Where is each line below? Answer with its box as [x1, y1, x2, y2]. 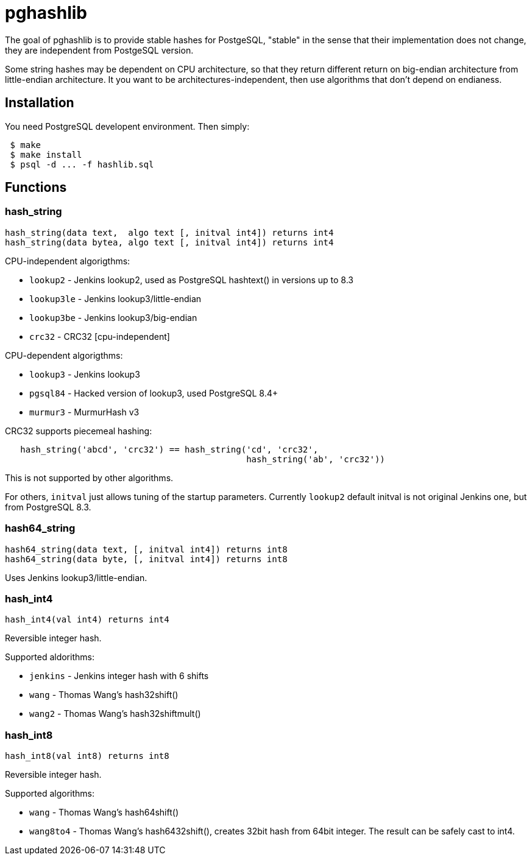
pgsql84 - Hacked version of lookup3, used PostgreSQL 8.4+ [29, 387, 278, 398]
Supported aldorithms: [5, 652, 94, 663]
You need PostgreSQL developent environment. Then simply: [5, 121, 250, 132]
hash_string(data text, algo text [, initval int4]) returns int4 [5, 227, 334, 238]
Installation [5, 95, 74, 111]
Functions [5, 180, 67, 196]
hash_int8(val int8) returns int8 [5, 751, 169, 761]
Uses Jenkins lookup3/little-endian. [5, 572, 147, 583]
